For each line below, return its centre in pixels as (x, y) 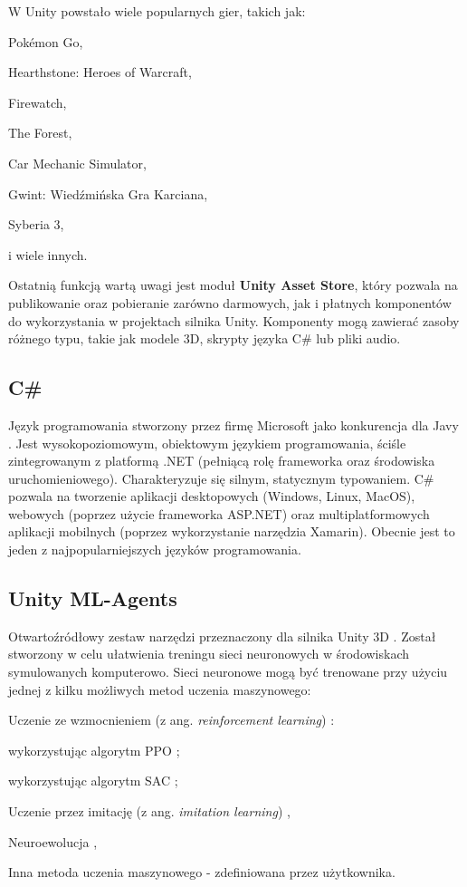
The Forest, (40, 133)
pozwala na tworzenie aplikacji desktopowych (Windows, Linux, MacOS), (212, 496)
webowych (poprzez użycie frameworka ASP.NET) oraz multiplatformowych (219, 513)
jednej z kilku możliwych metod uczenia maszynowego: (160, 689)
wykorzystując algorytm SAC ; (93, 781)
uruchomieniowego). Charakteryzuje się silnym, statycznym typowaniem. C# (221, 478)
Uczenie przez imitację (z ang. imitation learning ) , (149, 811)
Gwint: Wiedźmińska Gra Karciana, (108, 193)
